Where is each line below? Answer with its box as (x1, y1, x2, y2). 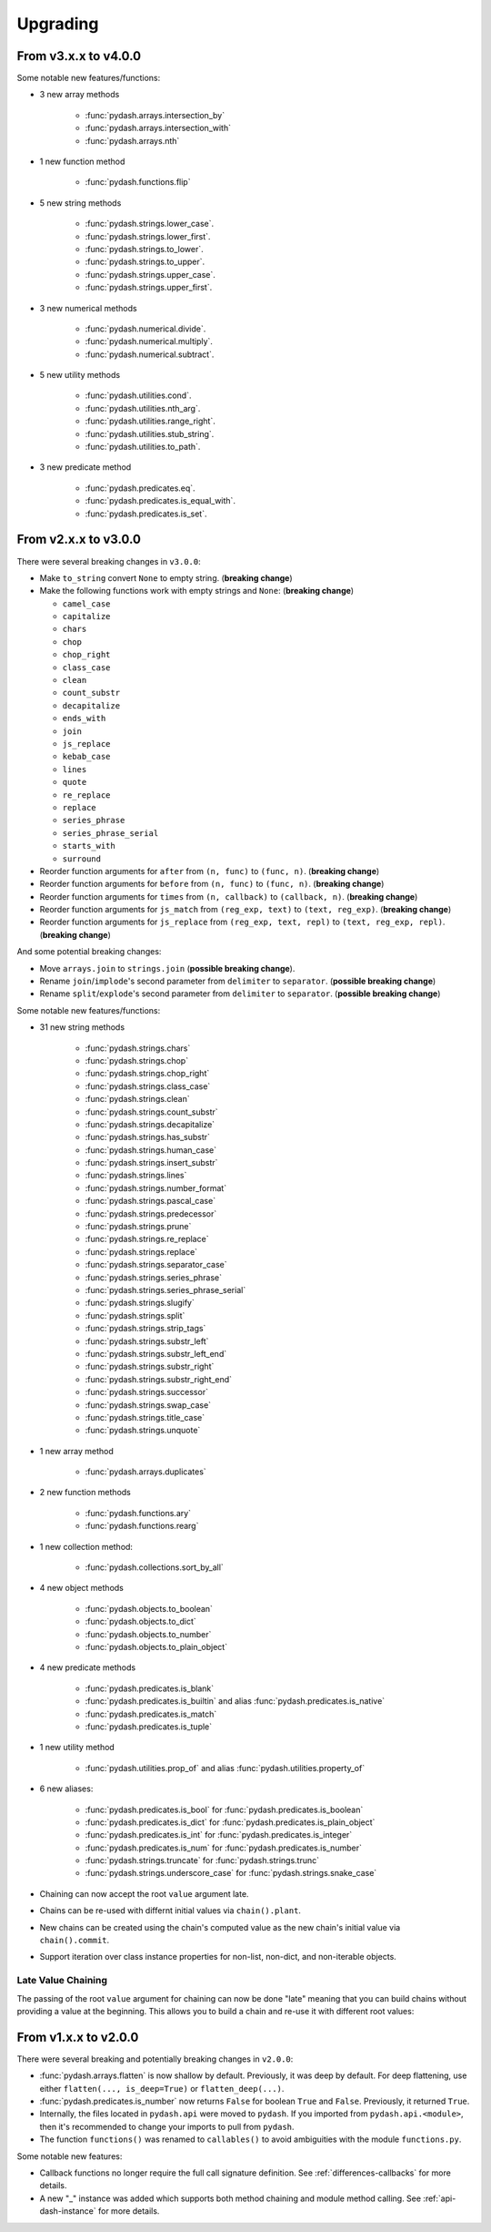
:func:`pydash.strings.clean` (85, 1094, 190, 1105)
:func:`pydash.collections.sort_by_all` (85, 1562, 225, 1573)
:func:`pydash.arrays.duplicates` (85, 1466, 206, 1477)
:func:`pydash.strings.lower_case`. (85, 219, 215, 229)
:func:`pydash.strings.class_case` (85, 1080, 211, 1092)
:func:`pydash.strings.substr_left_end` (85, 1348, 227, 1359)
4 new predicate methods (39, 1662, 136, 1673)
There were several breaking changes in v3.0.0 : (16, 555, 201, 566)
